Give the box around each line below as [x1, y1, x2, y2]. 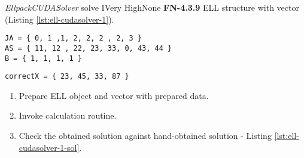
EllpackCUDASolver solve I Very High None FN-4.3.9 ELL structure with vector [5, 1, 299, 13]
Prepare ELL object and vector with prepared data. [19, 89, 209, 101]
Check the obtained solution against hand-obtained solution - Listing [19, 129, 272, 141]
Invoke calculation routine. [19, 109, 117, 122]
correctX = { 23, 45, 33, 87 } [5, 72, 129, 81]
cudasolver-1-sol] [19, 141, 80, 153]
